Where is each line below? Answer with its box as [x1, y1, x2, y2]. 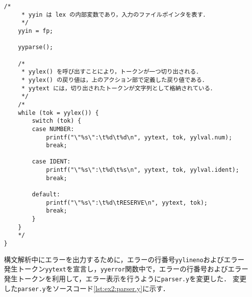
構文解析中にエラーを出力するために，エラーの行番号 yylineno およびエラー [4, 254, 245, 264]
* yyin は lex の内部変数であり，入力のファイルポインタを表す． [21, 11, 209, 18]
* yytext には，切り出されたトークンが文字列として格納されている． [21, 84, 216, 92]
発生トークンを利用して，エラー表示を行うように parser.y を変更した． [4, 273, 230, 283]
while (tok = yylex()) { [18, 109, 99, 116]
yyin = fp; [18, 27, 53, 34]
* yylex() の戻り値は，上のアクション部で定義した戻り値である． [21, 76, 208, 83]
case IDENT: [32, 158, 71, 165]
